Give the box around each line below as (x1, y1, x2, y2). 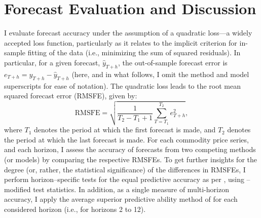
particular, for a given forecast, (4, 57, 100, 67)
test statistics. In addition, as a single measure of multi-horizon (33, 184, 229, 194)
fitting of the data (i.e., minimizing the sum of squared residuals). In (27, 47, 241, 58)
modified (4, 184, 31, 194)
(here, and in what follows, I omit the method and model (71, 68, 249, 79)
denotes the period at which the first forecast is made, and (34, 124, 216, 135)
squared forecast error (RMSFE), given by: (4, 90, 137, 101)
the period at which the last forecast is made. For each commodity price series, (4, 134, 249, 144)
